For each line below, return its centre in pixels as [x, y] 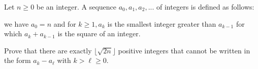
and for [65, 23]
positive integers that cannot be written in [184, 50]
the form [18, 60]
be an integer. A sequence [76, 7]
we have [17, 23]
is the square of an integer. [99, 33]
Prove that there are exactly [48, 50]
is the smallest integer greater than [162, 23]
